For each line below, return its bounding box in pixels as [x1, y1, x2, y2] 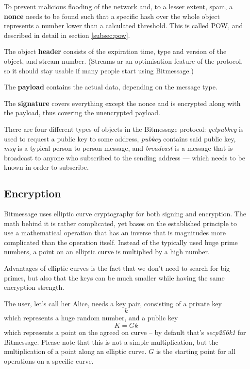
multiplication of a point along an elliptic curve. [4, 346, 147, 356]
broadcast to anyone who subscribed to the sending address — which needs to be [4, 152, 245, 162]
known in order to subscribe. [4, 162, 89, 172]
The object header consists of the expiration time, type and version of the [4, 46, 227, 56]
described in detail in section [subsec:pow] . [4, 30, 130, 40]
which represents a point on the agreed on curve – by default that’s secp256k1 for [4, 327, 246, 337]
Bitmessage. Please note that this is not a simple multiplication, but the [4, 336, 218, 347]
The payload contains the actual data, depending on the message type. [4, 82, 217, 92]
